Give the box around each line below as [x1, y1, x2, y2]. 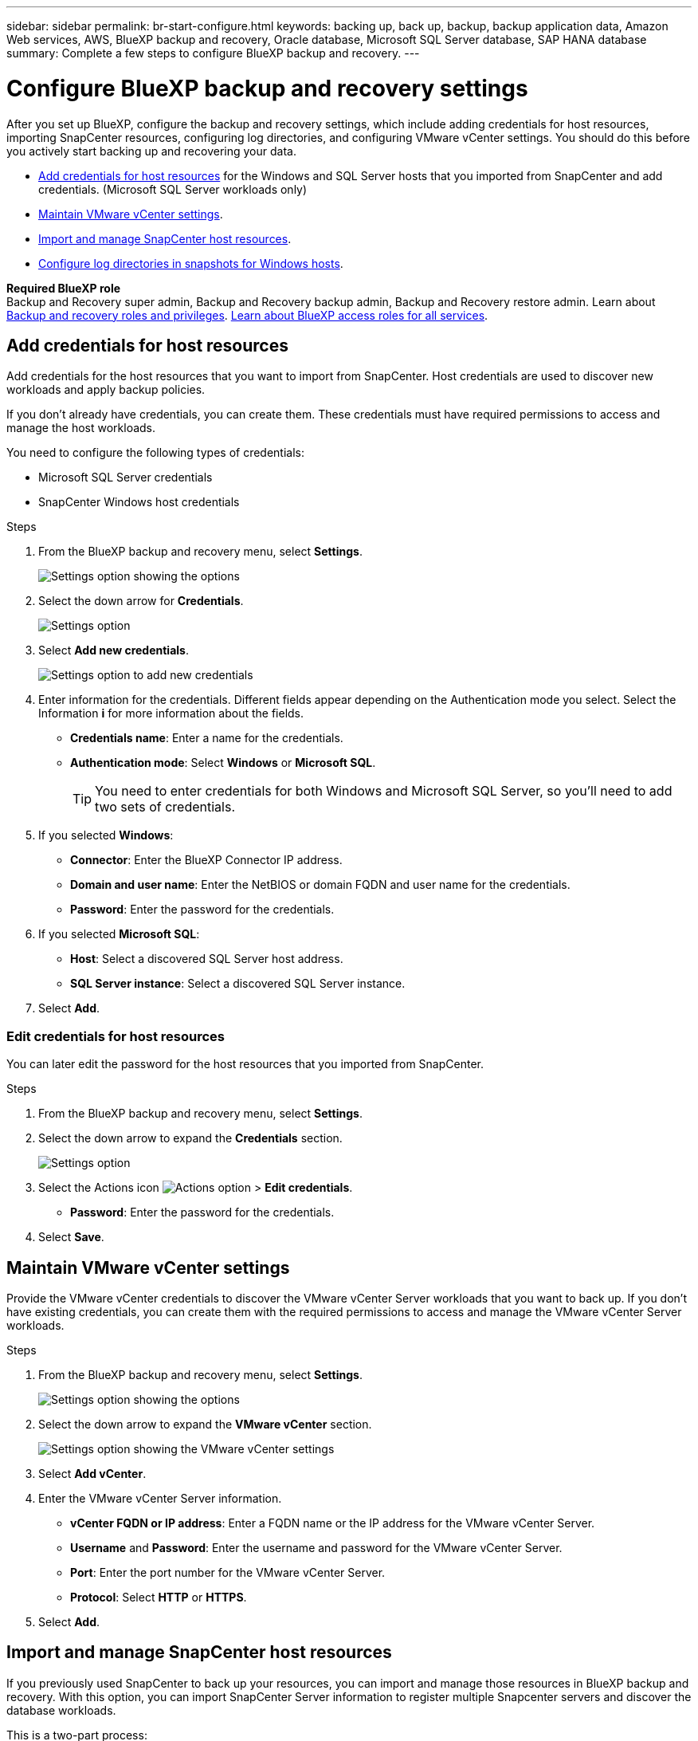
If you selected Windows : [38, 828, 174, 843]
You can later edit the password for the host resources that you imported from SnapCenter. [6, 1057, 484, 1071]
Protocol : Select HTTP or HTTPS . [70, 1590, 247, 1604]
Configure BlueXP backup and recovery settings [6, 74, 528, 102]
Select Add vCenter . [38, 1466, 147, 1480]
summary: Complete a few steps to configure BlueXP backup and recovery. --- [6, 46, 420, 60]
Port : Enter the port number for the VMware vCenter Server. [70, 1565, 386, 1579]
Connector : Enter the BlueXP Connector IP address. [70, 853, 343, 867]
